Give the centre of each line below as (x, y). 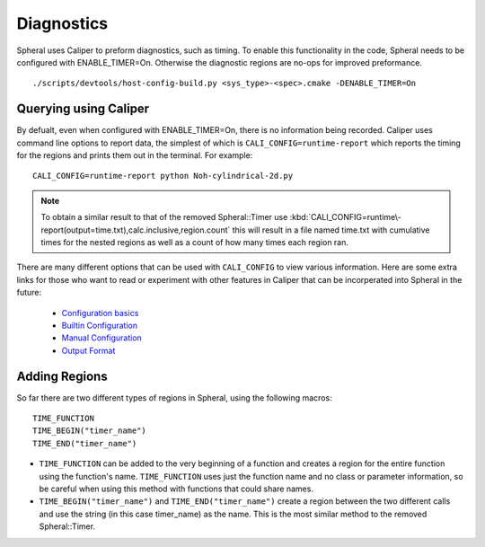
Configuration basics (100, 313)
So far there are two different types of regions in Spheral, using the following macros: (174, 397)
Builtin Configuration (100, 325)
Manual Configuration (102, 338)
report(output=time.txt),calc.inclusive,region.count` (136, 230)
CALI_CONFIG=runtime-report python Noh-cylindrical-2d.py (163, 176)
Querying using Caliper (83, 109)
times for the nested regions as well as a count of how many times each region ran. (195, 242)
